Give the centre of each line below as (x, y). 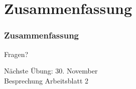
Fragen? (16, 54)
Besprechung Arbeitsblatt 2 (46, 80)
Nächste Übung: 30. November (51, 71)
